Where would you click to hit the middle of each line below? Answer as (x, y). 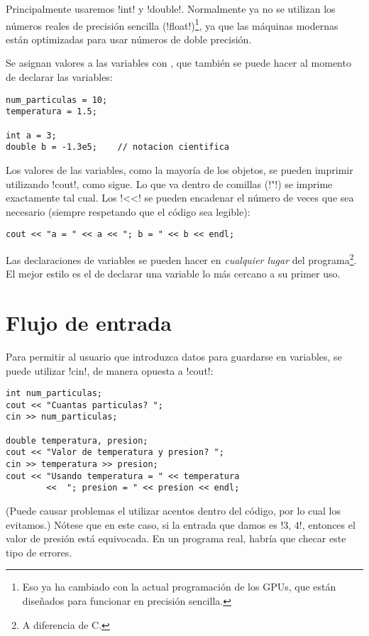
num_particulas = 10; (57, 100)
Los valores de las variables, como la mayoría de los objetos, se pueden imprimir (180, 169)
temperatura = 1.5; (51, 112)
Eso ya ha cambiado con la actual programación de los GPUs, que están (179, 587)
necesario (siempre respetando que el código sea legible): (128, 211)
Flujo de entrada (89, 322)
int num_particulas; (54, 394)
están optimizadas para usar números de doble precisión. (129, 39)
